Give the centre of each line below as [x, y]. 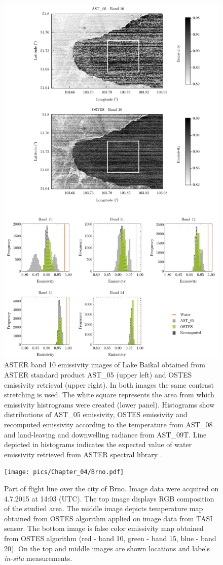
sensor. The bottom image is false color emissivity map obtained [104, 528]
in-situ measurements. [38, 558]
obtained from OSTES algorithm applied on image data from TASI [108, 518]
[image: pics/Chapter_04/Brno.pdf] [64, 472]
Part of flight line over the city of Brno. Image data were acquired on [111, 488]
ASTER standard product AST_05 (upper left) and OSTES [98, 374]
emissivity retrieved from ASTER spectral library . [83, 454]
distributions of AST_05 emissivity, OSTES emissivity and [96, 414]
